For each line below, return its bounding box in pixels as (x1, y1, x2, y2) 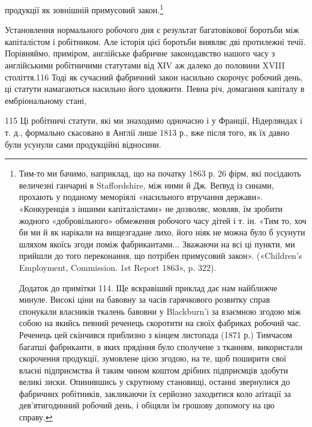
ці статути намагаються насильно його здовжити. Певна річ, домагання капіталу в (5, 82, 305, 95)
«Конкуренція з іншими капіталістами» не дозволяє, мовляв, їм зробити (19, 202, 283, 214)
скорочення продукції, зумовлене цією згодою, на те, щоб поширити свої (19, 352, 286, 365)
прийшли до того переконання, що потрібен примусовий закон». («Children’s (19, 249, 302, 262)
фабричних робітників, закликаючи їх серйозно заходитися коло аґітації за (19, 387, 291, 399)
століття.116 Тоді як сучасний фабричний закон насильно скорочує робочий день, (5, 70, 303, 83)
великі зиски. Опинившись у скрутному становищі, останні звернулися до (19, 375, 290, 388)
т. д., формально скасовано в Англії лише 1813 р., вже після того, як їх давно (5, 126, 290, 138)
